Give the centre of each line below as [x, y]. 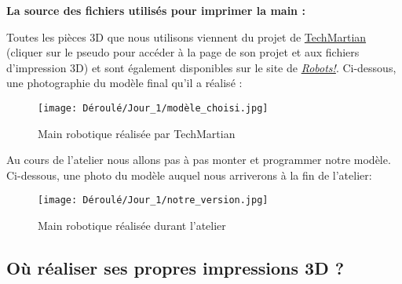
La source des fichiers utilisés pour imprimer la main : [156, 10]
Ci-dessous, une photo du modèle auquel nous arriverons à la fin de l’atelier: [189, 175]
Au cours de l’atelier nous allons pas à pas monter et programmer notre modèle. [199, 160]
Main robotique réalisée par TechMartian [137, 133]
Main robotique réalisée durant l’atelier [132, 226]
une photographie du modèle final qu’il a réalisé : [124, 83]
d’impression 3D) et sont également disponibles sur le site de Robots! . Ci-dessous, [201, 67]
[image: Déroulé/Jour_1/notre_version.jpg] [153, 200]
